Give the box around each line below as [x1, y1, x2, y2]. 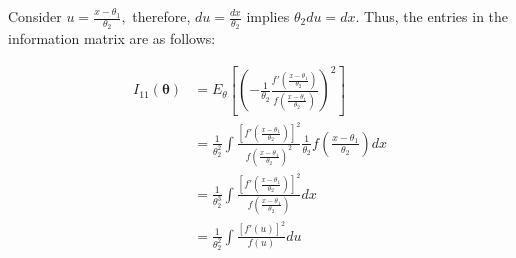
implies [246, 6, 290, 26]
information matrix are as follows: [8, 28, 216, 49]
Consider [8, 6, 62, 26]
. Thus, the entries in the [355, 6, 509, 26]
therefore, [132, 6, 191, 26]
